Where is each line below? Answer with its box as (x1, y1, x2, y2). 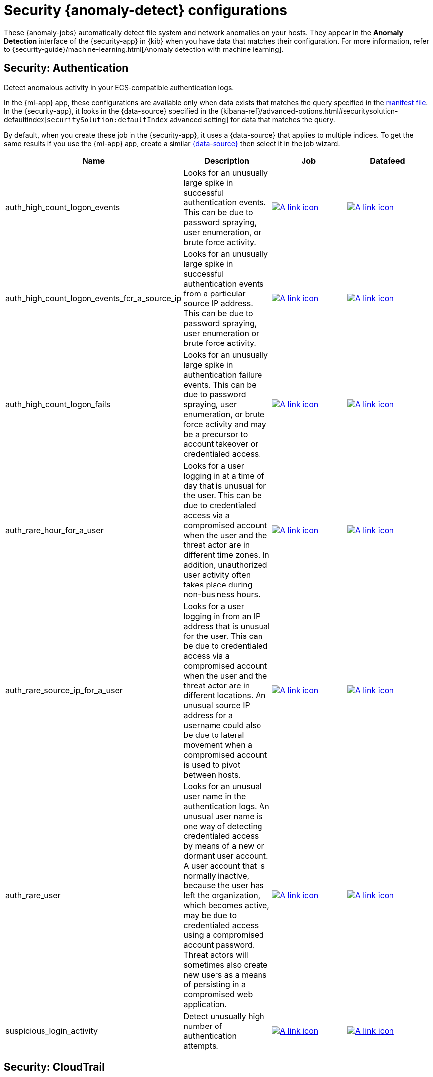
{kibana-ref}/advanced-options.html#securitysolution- (220, 106, 398, 115)
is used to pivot (183, 759, 241, 770)
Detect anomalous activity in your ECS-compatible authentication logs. (4, 83, 234, 92)
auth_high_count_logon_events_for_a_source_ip (5, 293, 182, 303)
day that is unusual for (183, 480, 266, 490)
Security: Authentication (4, 62, 129, 75)
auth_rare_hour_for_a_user (5, 525, 104, 535)
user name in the (183, 791, 246, 801)
